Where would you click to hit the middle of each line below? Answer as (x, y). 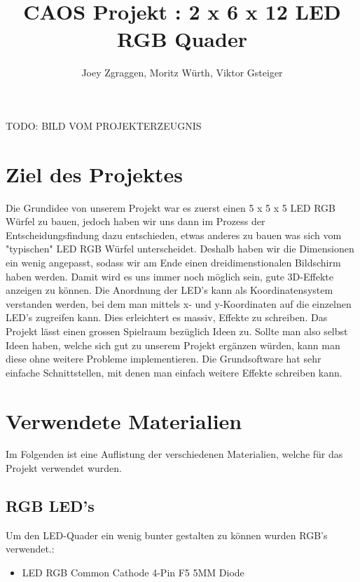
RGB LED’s (50, 506)
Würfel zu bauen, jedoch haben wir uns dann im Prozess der (136, 221)
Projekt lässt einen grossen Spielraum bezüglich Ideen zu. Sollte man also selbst (177, 331)
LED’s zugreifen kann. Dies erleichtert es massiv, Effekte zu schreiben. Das (167, 317)
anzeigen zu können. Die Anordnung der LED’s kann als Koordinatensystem (169, 290)
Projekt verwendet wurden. (64, 468)
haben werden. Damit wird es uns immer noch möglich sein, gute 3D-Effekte (169, 276)
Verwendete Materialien (124, 420)
